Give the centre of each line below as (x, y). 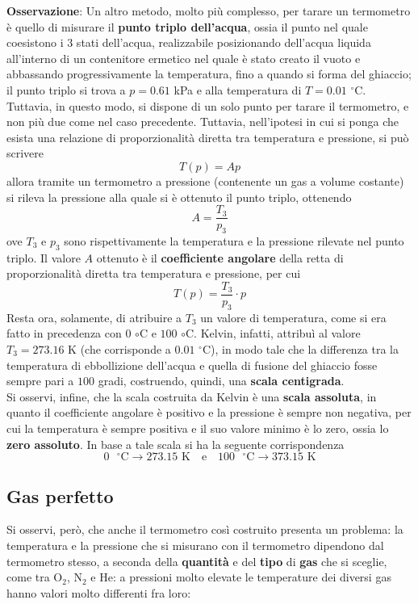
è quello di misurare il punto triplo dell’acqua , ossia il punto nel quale (187, 26)
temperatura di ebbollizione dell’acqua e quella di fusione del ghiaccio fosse (192, 365)
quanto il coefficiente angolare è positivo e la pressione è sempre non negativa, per (209, 412)
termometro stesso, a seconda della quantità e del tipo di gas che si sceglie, (197, 561)
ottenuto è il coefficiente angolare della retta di (220, 257)
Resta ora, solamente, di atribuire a (94, 317)
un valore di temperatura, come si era (293, 317)
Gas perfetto (60, 495)
